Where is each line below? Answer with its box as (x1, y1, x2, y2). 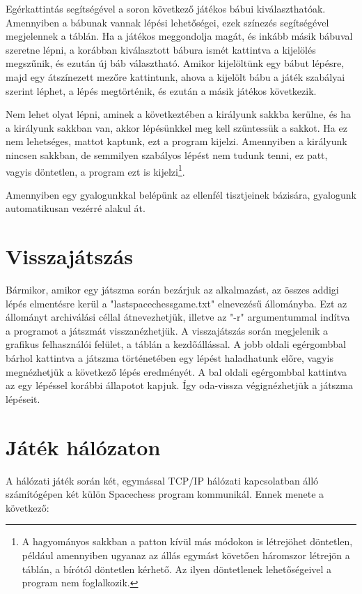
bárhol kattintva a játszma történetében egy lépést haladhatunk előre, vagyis (6, 351, 333, 365)
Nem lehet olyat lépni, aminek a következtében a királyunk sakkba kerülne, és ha (6, 107, 352, 121)
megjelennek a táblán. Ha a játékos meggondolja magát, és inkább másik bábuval (6, 29, 353, 43)
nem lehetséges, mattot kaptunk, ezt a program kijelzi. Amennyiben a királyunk (6, 134, 347, 148)
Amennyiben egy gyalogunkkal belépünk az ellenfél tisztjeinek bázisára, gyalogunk (6, 187, 356, 201)
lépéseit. (6, 391, 40, 406)
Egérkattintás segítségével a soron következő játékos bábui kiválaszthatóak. (6, 1, 326, 15)
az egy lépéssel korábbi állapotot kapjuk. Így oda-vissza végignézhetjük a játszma (6, 378, 353, 393)
